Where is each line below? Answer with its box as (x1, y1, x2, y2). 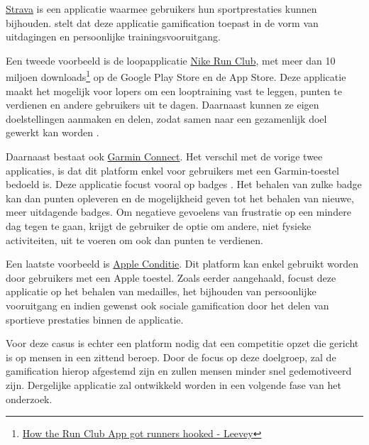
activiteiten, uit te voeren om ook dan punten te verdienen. (6, 232, 263, 247)
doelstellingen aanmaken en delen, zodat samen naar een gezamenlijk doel (6, 111, 327, 126)
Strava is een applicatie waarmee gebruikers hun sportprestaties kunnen (6, 1, 317, 16)
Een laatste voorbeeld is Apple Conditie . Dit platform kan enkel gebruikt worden (6, 256, 358, 271)
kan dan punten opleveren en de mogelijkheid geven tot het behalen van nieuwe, (6, 190, 354, 205)
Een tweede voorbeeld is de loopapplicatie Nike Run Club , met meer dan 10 (6, 53, 336, 67)
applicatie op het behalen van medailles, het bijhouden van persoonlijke (6, 284, 316, 299)
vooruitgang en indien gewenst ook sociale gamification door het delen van (6, 297, 329, 312)
